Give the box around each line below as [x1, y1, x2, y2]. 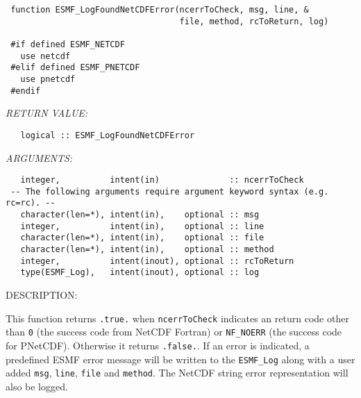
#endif [10, 85, 41, 96]
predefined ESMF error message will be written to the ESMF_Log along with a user [6, 351, 355, 366]
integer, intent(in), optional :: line [20, 221, 265, 231]
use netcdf [20, 51, 71, 61]
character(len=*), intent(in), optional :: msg [20, 210, 260, 220]
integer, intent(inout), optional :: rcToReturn [20, 256, 294, 266]
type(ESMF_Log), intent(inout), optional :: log [20, 267, 260, 278]
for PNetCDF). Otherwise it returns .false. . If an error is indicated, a [6, 338, 310, 352]
